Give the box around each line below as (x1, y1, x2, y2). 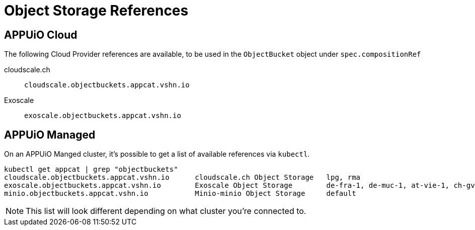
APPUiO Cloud (4, 28, 77, 41)
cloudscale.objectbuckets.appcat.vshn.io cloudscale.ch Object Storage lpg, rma (4, 173, 361, 182)
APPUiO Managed (4, 128, 96, 141)
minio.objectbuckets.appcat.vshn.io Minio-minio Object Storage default (4, 189, 356, 198)
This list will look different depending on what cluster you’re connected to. (26, 206, 306, 216)
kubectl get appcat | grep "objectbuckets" (4, 165, 178, 174)
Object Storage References (4, 2, 189, 19)
